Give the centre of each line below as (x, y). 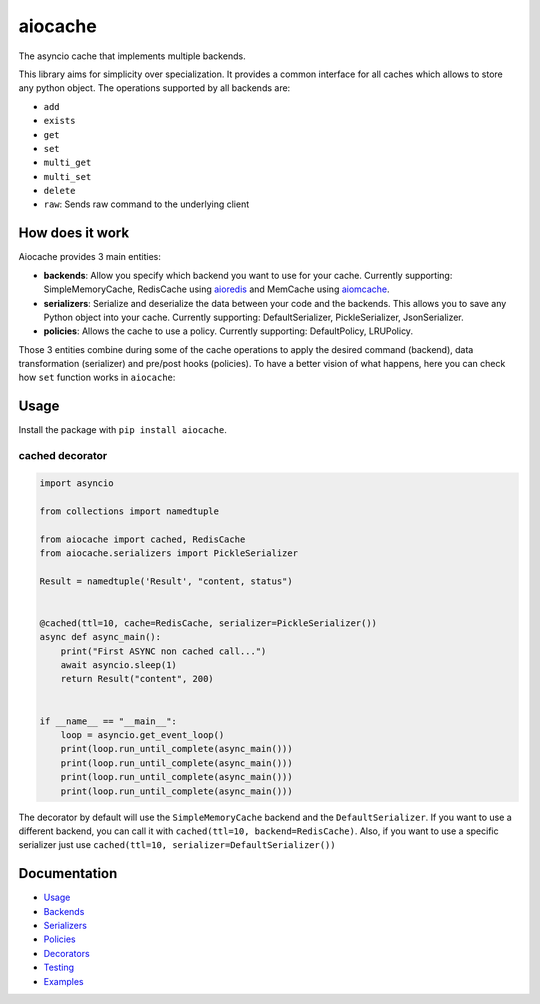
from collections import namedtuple (129, 511)
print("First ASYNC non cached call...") (163, 651)
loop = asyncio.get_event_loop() (142, 734)
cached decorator (63, 456)
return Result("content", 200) (137, 679)
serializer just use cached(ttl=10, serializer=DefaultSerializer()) (177, 845)
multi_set (67, 176)
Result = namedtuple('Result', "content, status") (166, 581)
